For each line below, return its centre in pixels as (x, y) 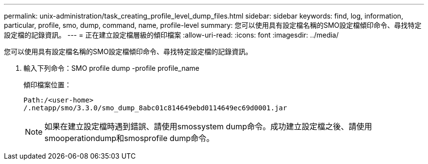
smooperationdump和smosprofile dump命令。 (129, 138)
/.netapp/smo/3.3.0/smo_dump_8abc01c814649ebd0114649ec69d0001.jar (155, 108)
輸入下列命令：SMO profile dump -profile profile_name (112, 68)
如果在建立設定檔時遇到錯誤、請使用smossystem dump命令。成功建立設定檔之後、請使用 (208, 126)
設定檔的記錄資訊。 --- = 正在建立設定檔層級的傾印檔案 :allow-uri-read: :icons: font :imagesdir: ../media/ (171, 35)
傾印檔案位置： (47, 85)
